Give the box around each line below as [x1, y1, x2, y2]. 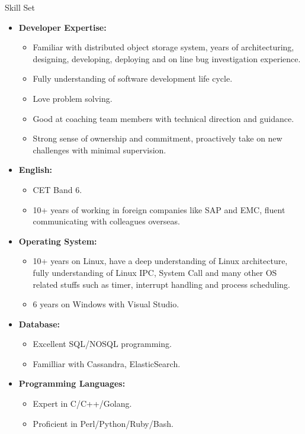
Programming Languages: [18, 377, 126, 390]
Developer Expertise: [18, 21, 107, 33]
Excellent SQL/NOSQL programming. [33, 337, 172, 350]
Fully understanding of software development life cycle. [33, 72, 233, 85]
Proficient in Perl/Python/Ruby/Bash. [33, 417, 174, 429]
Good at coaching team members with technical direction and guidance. [33, 112, 294, 124]
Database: [18, 317, 60, 330]
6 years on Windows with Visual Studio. [33, 298, 179, 310]
